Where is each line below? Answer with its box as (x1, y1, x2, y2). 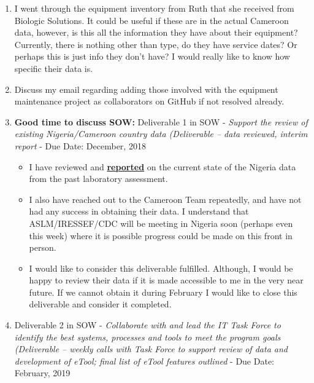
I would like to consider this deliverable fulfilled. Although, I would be (29, 261, 293, 274)
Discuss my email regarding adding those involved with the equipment (14, 82, 278, 95)
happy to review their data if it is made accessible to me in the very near (29, 274, 304, 286)
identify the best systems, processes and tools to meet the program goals (14, 330, 281, 343)
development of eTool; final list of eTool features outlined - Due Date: (14, 354, 274, 367)
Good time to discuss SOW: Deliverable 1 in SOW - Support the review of (14, 115, 308, 128)
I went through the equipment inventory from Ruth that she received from (14, 2, 294, 14)
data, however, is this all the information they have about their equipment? (14, 26, 298, 39)
